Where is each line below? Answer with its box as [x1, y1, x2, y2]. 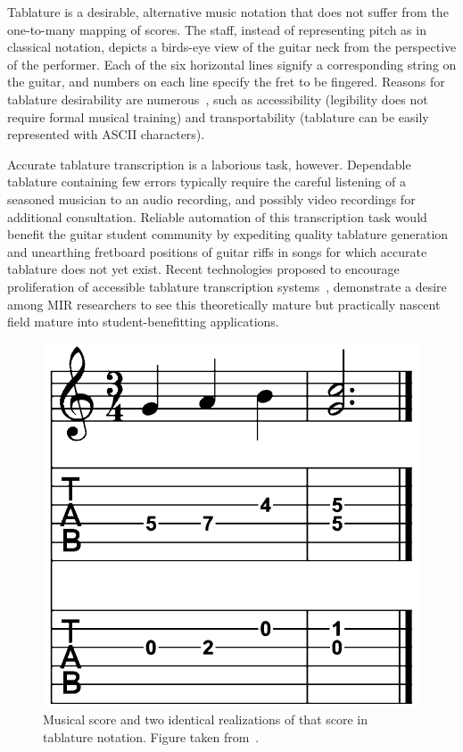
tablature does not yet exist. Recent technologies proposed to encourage [7, 260, 400, 278]
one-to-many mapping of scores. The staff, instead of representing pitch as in [7, 20, 426, 38]
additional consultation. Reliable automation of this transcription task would [7, 207, 427, 226]
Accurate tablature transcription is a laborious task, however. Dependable [7, 154, 411, 173]
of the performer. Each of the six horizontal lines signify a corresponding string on [7, 54, 457, 73]
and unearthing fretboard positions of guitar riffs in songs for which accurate [7, 242, 427, 260]
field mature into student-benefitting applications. [7, 312, 279, 331]
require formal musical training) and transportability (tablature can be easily [7, 107, 429, 126]
